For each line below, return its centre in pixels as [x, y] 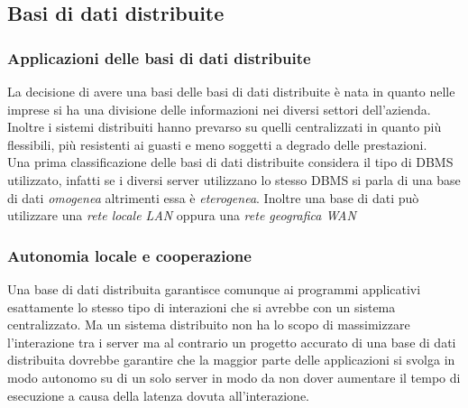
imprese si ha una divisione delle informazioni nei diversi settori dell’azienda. [219, 109]
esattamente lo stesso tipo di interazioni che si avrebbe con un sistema [202, 306]
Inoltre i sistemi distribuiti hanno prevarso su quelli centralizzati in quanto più [225, 127]
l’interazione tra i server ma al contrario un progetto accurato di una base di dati [232, 342]
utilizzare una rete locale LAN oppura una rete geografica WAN [182, 215]
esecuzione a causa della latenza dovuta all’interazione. [159, 395]
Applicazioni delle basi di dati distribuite [159, 57]
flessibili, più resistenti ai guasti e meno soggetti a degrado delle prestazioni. [217, 144]
